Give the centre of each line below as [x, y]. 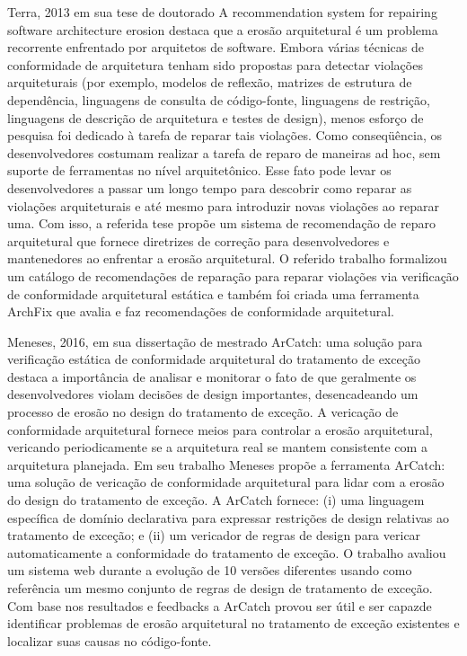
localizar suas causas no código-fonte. [110, 640]
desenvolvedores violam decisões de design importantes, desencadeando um [213, 394]
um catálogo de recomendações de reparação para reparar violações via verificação [233, 275]
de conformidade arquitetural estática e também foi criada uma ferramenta [213, 293]
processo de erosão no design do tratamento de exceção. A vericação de [203, 412]
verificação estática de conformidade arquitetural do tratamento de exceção [214, 359]
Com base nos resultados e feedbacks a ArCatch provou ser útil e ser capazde [220, 605]
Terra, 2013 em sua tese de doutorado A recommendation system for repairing [222, 12]
